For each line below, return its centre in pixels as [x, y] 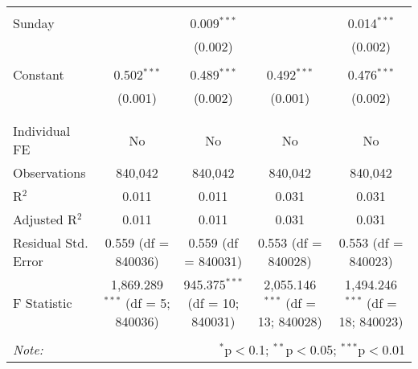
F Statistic [43, 303]
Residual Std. [51, 242]
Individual [42, 131]
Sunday [34, 23]
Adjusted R [45, 219]
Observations [49, 172]
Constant [39, 74]
